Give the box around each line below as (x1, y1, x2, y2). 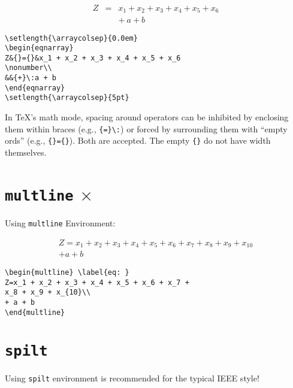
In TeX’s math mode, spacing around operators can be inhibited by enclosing (5, 111, 289, 123)
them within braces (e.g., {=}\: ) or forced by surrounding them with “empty (5, 122, 288, 135)
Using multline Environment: (5, 216, 116, 229)
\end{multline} (5, 308, 65, 317)
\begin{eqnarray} (5, 44, 74, 53)
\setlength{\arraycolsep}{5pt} (5, 93, 129, 102)
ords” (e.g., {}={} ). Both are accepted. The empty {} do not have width (5, 134, 271, 147)
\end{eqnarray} (5, 83, 65, 92)
